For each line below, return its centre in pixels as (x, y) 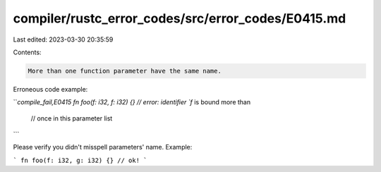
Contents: (27, 52)
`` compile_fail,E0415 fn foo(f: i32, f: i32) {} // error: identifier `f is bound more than (132, 102)
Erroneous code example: (50, 89)
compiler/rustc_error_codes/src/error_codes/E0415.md (180, 18)
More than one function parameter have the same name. (125, 71)
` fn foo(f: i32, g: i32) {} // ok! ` (80, 160)
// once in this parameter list (72, 118)
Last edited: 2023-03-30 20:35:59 (63, 39)
